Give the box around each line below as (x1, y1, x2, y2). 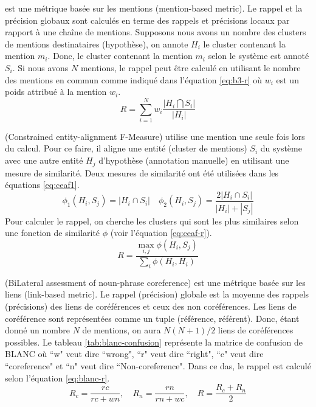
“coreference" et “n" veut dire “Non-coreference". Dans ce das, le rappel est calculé (5, 360, 311, 372)
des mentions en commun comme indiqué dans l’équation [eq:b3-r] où (5, 73, 262, 86)
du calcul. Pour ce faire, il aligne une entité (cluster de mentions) (5, 142, 247, 155)
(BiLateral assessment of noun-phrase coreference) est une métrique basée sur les (5, 276, 306, 288)
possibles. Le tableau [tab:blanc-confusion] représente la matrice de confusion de (5, 335, 303, 348)
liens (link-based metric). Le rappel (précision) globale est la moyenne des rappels (5, 288, 309, 301)
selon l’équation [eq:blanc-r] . (5, 371, 110, 384)
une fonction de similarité (5, 226, 100, 239)
